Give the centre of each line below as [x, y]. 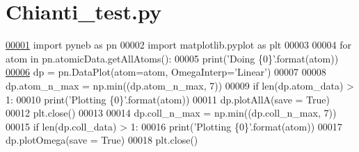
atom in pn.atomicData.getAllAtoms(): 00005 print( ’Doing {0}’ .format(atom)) [172, 58]
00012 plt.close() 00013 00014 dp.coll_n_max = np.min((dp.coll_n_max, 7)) [171, 113]
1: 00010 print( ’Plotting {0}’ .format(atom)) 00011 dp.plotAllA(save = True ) [168, 99]
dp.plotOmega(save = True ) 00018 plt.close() [102, 140]
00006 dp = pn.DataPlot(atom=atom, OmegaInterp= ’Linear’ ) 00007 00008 [166, 72]
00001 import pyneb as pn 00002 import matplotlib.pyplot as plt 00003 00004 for [179, 45]
